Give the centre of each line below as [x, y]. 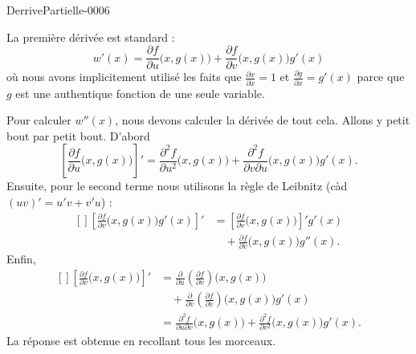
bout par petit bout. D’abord [78, 135]
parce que [381, 77]
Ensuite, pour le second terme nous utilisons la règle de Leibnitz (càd [177, 186]
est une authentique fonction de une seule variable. [140, 93]
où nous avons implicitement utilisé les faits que [124, 77]
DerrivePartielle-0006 [58, 10]
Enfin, [21, 259]
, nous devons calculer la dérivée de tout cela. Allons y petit [263, 120]
